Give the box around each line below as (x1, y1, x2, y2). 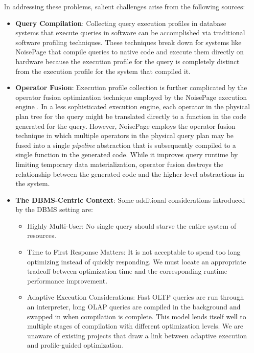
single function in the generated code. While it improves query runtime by (15, 149, 238, 160)
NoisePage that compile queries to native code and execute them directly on (15, 47, 244, 57)
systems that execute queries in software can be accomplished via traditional (15, 27, 245, 38)
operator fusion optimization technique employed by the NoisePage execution (15, 92, 247, 102)
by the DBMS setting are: (15, 204, 93, 214)
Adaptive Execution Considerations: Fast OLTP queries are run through (27, 292, 244, 302)
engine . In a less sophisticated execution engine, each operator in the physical (15, 101, 250, 112)
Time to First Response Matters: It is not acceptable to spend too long (27, 247, 241, 257)
